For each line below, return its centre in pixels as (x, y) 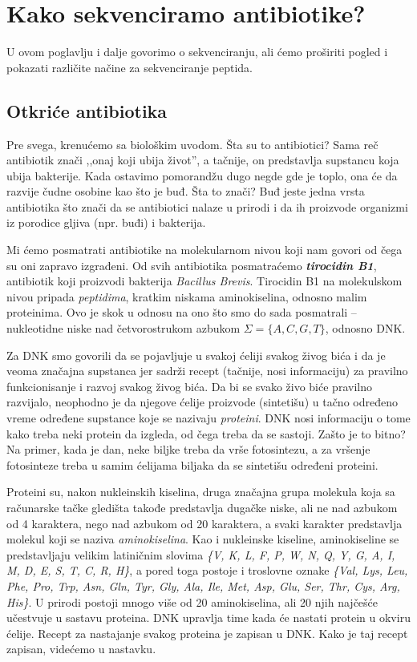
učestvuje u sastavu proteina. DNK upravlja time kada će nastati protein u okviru (208, 618)
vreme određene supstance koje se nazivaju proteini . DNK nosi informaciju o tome (208, 418)
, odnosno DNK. (365, 328)
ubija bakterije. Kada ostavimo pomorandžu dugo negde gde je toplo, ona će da (202, 175)
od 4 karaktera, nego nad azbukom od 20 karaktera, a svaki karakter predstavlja (204, 523)
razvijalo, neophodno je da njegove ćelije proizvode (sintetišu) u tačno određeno (202, 402)
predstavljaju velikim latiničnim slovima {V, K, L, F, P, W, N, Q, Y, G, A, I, (201, 554)
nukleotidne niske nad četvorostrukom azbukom (123, 328)
